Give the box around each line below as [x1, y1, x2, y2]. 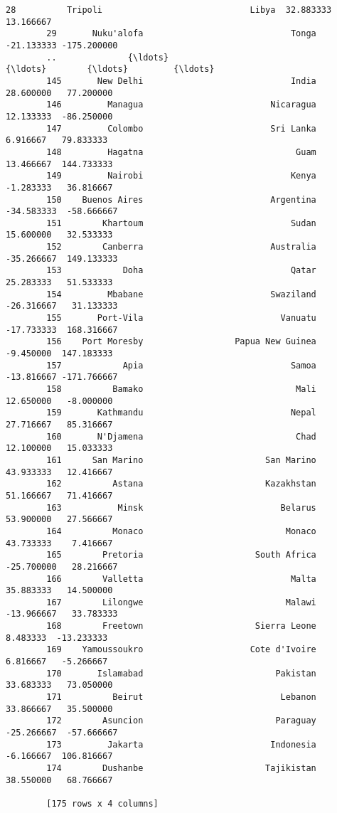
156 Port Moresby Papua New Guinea [46, 336, 316, 347]
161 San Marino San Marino [46, 455, 316, 465]
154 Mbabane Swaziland [46, 289, 316, 299]
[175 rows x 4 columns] [46, 798, 159, 809]
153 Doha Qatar [46, 265, 316, 276]
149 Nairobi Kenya [46, 171, 316, 181]
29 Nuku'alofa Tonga [46, 28, 316, 39]
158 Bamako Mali [46, 384, 316, 394]
